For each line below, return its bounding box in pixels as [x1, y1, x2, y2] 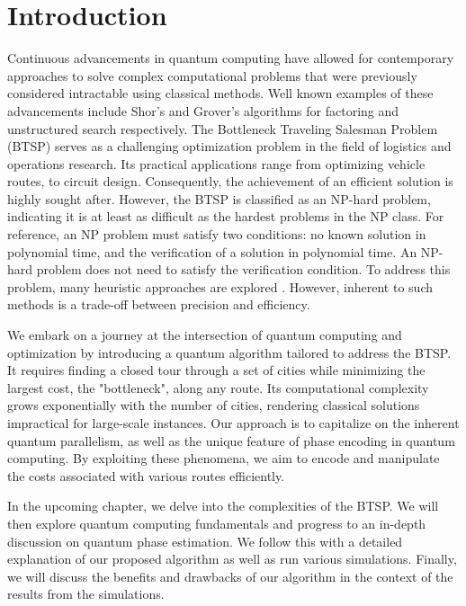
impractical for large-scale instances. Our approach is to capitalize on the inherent [7, 414, 460, 432]
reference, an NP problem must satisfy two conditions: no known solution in [7, 225, 426, 244]
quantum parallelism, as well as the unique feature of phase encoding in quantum [7, 431, 455, 450]
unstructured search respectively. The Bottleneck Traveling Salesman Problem [7, 119, 438, 138]
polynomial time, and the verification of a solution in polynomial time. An [7, 242, 417, 261]
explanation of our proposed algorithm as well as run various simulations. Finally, [7, 549, 457, 568]
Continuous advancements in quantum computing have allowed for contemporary [7, 49, 454, 67]
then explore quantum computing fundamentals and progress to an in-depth [7, 513, 426, 532]
